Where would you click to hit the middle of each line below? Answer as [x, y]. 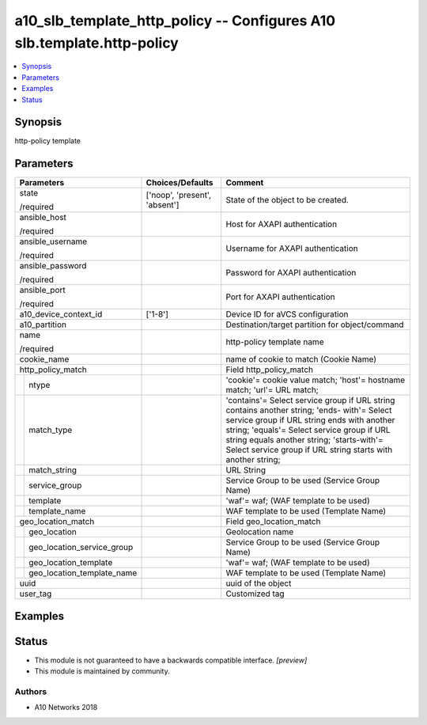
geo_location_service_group [81, 548]
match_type [51, 430]
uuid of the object [259, 583]
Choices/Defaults [179, 183]
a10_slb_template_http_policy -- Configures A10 [175, 21]
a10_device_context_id [61, 314]
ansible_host [43, 218]
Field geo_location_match [273, 522]
